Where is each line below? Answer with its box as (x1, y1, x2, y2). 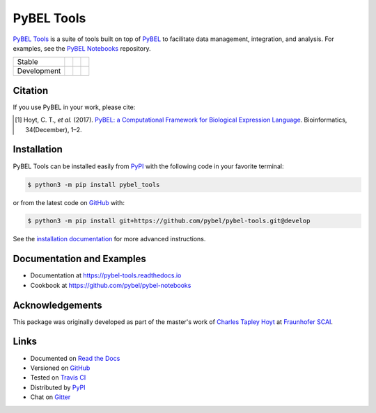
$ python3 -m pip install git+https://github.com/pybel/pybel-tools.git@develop (27, 217, 311, 225)
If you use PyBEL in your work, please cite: (13, 103, 136, 111)
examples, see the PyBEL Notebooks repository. (13, 44, 151, 52)
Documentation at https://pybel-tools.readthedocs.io (30, 271, 182, 280)
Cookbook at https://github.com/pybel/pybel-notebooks (30, 281, 191, 289)
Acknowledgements (13, 299, 102, 311)
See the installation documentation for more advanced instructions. (13, 235, 206, 243)
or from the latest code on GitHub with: (13, 198, 125, 206)
